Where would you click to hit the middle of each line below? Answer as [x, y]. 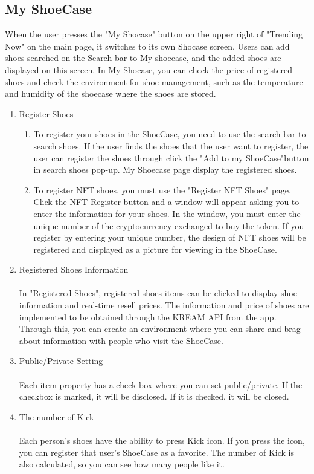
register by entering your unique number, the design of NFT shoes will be [170, 237]
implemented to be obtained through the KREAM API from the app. [148, 317]
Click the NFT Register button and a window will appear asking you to [166, 202]
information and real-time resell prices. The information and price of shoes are [164, 305]
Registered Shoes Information [74, 269]
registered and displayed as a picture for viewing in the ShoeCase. [155, 249]
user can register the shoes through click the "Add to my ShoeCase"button [171, 157]
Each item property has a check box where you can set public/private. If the [161, 384]
